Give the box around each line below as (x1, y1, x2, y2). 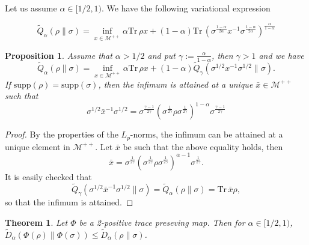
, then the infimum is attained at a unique (98, 77, 253, 90)
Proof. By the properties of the (5, 128, 118, 141)
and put (147, 49, 176, 61)
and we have (259, 49, 304, 61)
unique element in (5, 140, 70, 153)
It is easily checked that (5, 170, 92, 183)
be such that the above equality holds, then (123, 140, 283, 153)
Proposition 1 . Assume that (5, 49, 112, 61)
